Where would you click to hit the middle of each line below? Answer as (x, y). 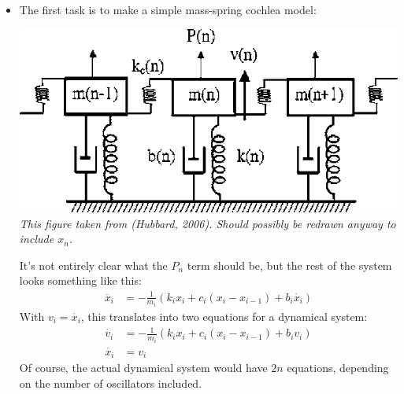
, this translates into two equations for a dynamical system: (224, 317)
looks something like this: (80, 280)
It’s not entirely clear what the (93, 265)
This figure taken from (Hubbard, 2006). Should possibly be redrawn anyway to (208, 223)
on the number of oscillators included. (111, 383)
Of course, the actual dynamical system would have (143, 368)
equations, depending (338, 368)
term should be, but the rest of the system (289, 265)
